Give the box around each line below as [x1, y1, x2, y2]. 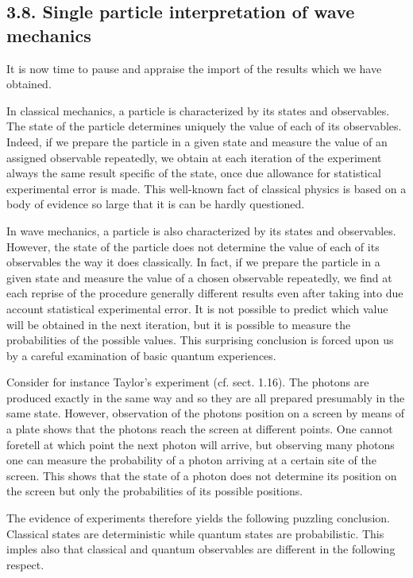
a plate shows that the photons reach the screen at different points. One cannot [6, 421, 393, 437]
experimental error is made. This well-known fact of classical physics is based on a [6, 180, 407, 196]
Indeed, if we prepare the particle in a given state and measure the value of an [6, 133, 388, 149]
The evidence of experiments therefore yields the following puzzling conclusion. [6, 510, 390, 526]
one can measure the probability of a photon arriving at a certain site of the [6, 452, 376, 468]
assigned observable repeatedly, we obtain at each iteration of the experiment [6, 149, 382, 165]
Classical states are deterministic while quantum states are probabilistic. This [6, 525, 384, 541]
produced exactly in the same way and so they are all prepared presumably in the [6, 389, 405, 405]
